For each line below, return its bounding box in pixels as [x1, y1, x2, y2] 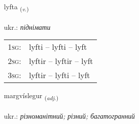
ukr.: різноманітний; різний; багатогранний [4, 111, 135, 121]
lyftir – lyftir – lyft [29, 55, 93, 67]
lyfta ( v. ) [4, 1, 29, 13]
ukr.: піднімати [4, 21, 50, 32]
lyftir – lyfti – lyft [29, 69, 90, 81]
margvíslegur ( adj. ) [4, 90, 59, 102]
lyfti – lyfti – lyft [29, 41, 87, 53]
